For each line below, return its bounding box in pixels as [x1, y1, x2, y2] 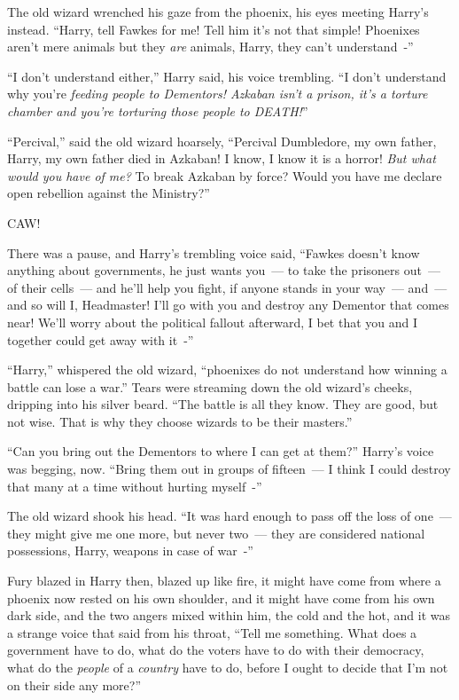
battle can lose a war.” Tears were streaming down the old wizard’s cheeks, [7, 377, 413, 396]
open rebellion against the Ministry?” [7, 184, 210, 202]
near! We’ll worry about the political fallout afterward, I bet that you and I [7, 312, 418, 331]
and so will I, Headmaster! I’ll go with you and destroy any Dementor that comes [7, 295, 449, 314]
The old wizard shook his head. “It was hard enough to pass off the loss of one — [7, 507, 452, 525]
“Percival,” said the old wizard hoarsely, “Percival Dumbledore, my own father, [7, 131, 437, 150]
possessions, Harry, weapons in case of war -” [7, 541, 253, 560]
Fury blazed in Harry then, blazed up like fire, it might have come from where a [7, 571, 441, 590]
